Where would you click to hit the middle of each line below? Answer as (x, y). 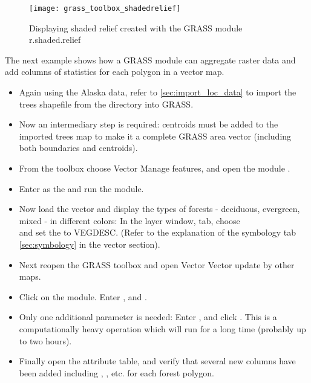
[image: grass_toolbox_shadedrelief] (105, 8)
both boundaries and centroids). (78, 148)
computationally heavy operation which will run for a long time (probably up (162, 328)
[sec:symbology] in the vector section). (90, 244)
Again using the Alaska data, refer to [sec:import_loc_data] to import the (158, 92)
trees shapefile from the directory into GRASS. (106, 104)
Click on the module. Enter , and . (83, 296)
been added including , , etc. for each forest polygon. (116, 372)
